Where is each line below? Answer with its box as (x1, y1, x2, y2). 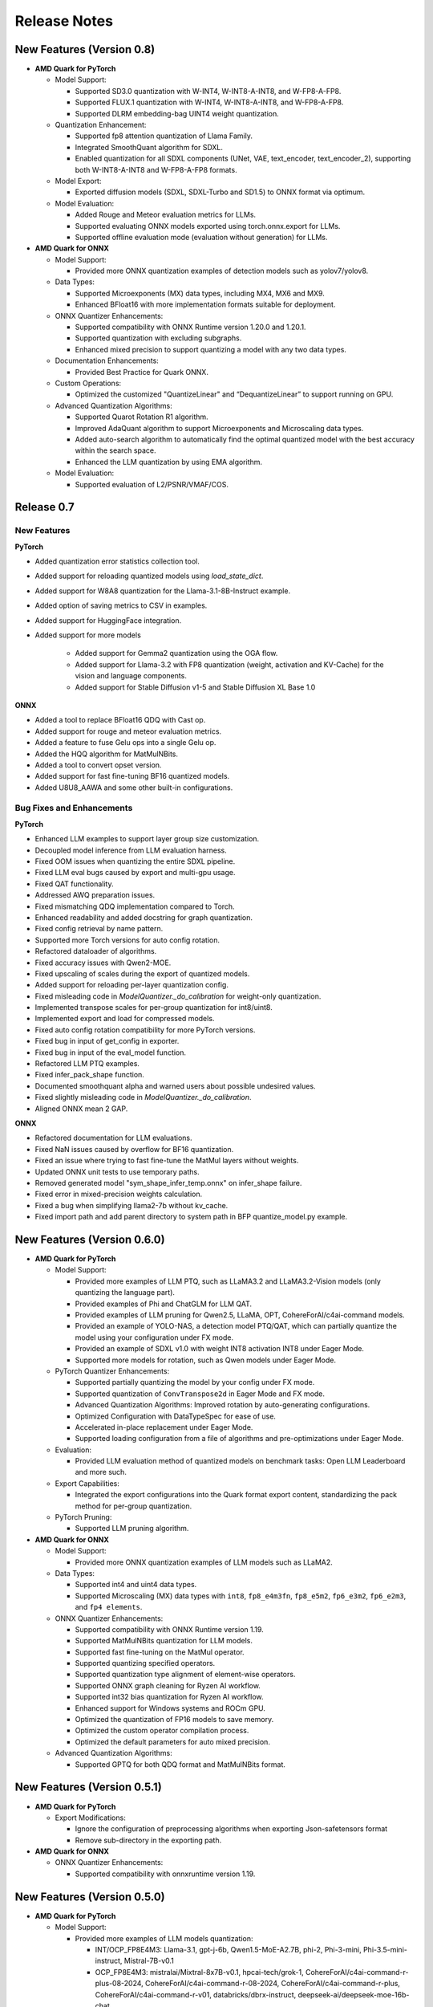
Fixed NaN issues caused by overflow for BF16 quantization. (34, 1144, 234, 1154)
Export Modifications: (55, 1813, 126, 1822)
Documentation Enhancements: (55, 356, 160, 365)
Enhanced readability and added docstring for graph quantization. (34, 912, 253, 922)
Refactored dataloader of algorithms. (34, 947, 157, 956)
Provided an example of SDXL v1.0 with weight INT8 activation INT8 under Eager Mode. (75, 1344, 365, 1354)
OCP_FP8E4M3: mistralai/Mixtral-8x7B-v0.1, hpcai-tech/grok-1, (95, 1967, 304, 1976)
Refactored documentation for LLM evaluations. (34, 1133, 192, 1143)
